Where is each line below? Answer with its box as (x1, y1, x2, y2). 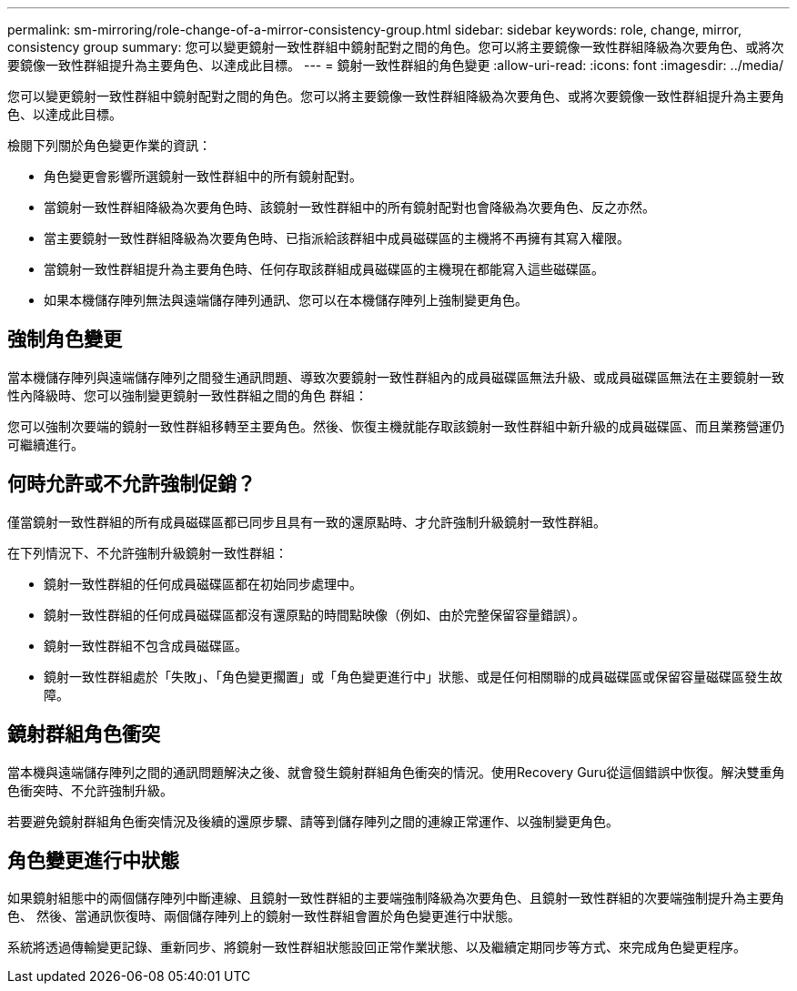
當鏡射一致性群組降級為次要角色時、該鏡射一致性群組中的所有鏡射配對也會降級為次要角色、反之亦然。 (44, 199, 655, 215)
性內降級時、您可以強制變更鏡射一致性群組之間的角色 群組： (7, 387, 368, 403)
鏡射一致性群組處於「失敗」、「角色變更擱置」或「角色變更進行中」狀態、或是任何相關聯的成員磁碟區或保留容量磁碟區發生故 (44, 668, 782, 684)
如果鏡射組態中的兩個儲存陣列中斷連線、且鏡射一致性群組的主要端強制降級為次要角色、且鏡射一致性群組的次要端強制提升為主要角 (7, 890, 784, 906)
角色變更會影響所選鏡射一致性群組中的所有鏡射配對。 (44, 168, 362, 184)
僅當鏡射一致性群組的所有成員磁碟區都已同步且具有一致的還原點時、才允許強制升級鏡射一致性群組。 (7, 513, 606, 530)
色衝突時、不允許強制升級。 (7, 782, 173, 798)
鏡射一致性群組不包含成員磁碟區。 (44, 637, 247, 653)
